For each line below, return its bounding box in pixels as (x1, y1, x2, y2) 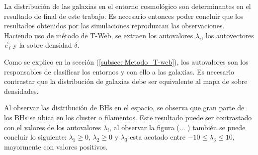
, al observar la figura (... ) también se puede (109, 122, 246, 132)
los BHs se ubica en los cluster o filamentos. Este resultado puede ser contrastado (4, 112, 252, 122)
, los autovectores (201, 30, 254, 40)
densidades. (4, 85, 39, 96)
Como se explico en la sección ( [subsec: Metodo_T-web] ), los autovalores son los (4, 56, 249, 67)
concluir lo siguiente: (4, 132, 67, 142)
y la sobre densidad (13, 40, 72, 50)
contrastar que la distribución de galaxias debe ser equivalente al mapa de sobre (4, 76, 248, 86)
